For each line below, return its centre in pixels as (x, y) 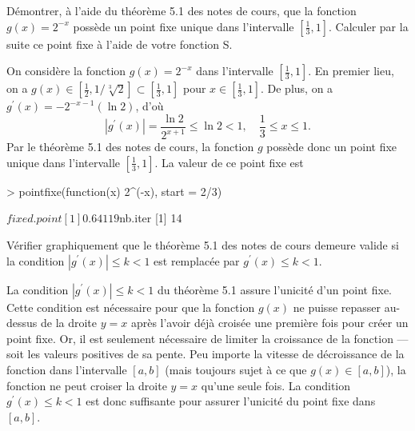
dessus (22, 323)
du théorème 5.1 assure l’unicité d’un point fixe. (275, 289)
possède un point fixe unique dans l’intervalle (184, 26)
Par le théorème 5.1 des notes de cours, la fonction (130, 147)
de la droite (69, 323)
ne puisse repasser (337, 307)
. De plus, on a (297, 88)
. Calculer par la (369, 26)
